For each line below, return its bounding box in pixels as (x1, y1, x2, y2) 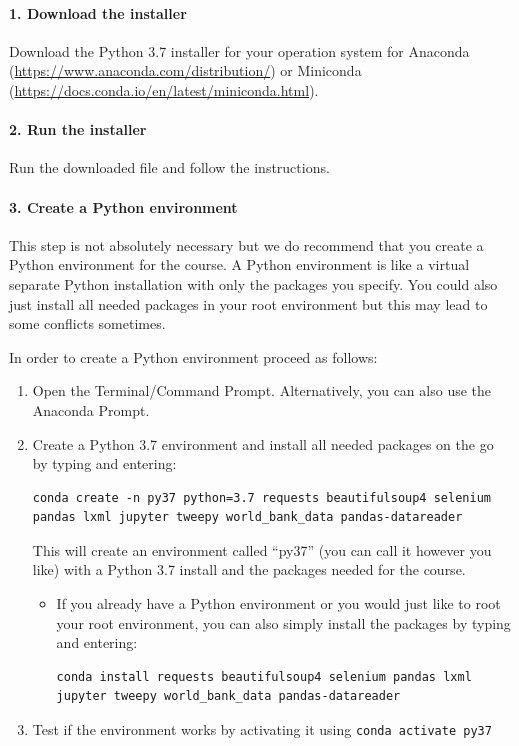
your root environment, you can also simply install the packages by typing (56, 612, 511, 633)
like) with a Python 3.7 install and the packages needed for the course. (32, 559, 466, 580)
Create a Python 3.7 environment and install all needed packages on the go (32, 433, 494, 454)
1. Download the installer (9, 2, 187, 23)
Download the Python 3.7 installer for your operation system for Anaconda (9, 40, 470, 61)
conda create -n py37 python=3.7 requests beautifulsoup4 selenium (32, 490, 491, 505)
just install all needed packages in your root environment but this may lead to (9, 293, 488, 314)
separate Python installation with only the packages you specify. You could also (9, 273, 498, 294)
